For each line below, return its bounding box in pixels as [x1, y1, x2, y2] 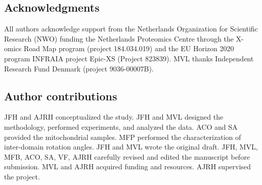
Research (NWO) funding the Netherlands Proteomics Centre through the [4, 33, 234, 44]
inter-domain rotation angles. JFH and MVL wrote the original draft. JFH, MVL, [4, 141, 258, 152]
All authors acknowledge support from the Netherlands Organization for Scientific [4, 23, 258, 34]
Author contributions [4, 88, 117, 103]
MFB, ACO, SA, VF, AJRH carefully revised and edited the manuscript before [4, 151, 250, 162]
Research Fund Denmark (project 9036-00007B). [4, 63, 154, 73]
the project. [4, 171, 40, 181]
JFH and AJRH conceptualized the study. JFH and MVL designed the [4, 112, 224, 122]
